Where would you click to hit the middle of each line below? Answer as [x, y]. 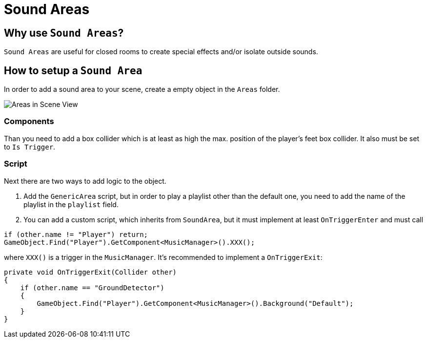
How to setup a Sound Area [73, 70]
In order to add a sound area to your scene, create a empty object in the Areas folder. [142, 89]
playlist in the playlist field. [71, 204]
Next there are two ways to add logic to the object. [85, 181]
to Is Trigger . [30, 147]
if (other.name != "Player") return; [76, 234]
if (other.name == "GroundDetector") [92, 288]
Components [29, 121]
